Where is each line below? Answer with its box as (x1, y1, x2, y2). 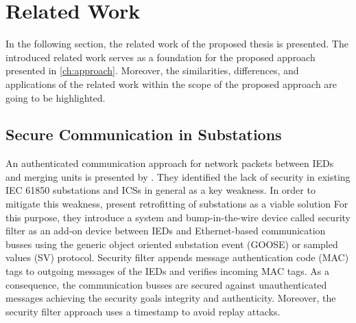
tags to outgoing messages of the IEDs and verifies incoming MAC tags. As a (5, 264, 329, 278)
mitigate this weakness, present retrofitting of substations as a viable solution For (5, 197, 348, 211)
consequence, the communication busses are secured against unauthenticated (5, 277, 327, 291)
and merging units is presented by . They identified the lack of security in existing (5, 169, 351, 183)
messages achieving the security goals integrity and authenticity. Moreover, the (5, 291, 336, 305)
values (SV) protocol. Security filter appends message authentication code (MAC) (5, 250, 349, 265)
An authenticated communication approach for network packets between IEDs (5, 156, 334, 170)
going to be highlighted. (5, 90, 106, 104)
